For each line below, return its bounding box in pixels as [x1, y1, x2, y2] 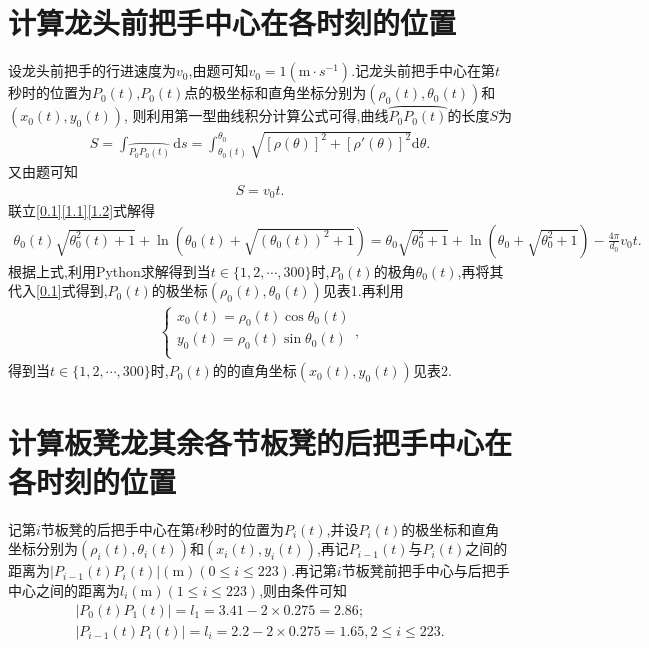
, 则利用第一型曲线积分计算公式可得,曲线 [124, 105, 389, 126]
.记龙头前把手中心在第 [351, 60, 496, 81]
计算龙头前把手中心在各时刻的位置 [8, 2, 457, 43]
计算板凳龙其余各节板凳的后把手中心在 [8, 421, 513, 462]
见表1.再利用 [322, 280, 404, 301]
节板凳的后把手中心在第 [40, 518, 195, 539]
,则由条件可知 [259, 579, 348, 600]
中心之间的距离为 [8, 579, 120, 600]
